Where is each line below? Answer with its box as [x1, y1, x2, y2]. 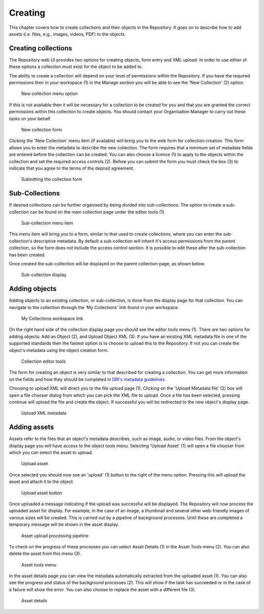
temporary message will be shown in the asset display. [9, 521, 119, 527]
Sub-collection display [21, 272, 67, 278]
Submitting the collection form [21, 176, 83, 182]
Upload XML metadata [21, 410, 67, 416]
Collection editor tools [21, 358, 66, 364]
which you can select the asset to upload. [9, 449, 93, 455]
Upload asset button [21, 490, 63, 496]
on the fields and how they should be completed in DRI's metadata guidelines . [9, 376, 166, 382]
